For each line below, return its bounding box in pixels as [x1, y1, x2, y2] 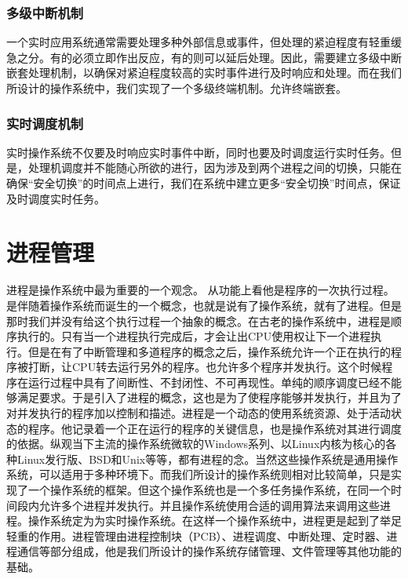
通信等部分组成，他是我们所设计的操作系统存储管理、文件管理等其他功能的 [16, 543, 402, 559]
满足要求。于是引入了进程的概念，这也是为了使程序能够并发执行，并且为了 [16, 389, 402, 406]
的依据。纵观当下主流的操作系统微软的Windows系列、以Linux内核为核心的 [6, 435, 386, 452]
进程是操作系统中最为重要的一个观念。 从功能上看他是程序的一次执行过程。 [6, 282, 395, 298]
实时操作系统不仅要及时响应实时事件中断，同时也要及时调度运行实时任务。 [6, 144, 391, 160]
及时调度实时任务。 [6, 190, 105, 206]
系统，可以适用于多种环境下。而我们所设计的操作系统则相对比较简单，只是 [6, 466, 391, 482]
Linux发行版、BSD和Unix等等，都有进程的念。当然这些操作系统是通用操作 [16, 450, 399, 467]
